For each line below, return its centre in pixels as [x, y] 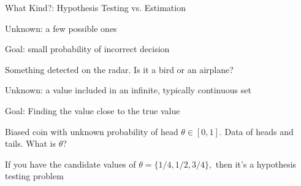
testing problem [34, 176]
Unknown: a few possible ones [61, 28]
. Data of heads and [256, 131]
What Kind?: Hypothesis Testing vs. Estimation [95, 7]
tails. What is [30, 143]
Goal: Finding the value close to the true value [93, 110]
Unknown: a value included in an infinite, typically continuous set [128, 90]
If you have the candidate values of [70, 164]
